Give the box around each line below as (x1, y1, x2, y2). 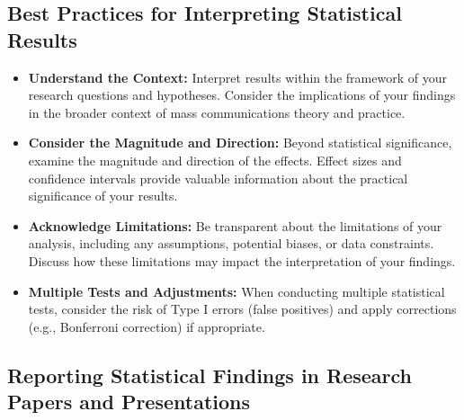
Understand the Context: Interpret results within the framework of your (28, 67, 447, 86)
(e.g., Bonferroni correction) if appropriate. (28, 317, 265, 335)
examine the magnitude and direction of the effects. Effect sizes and (28, 150, 402, 169)
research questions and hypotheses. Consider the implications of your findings (28, 85, 456, 104)
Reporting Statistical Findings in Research (7, 361, 413, 389)
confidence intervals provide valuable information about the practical (28, 168, 408, 187)
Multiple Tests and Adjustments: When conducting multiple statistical (28, 281, 445, 300)
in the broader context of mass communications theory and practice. (28, 103, 406, 121)
